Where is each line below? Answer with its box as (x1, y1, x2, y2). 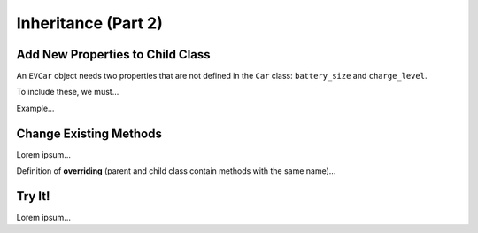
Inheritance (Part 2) (16, 13, 164, 33)
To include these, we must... (16, 87, 119, 97)
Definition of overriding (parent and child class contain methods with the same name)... (16, 166, 336, 176)
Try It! (16, 189, 50, 204)
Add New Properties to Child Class (16, 47, 212, 62)
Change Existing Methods (16, 126, 163, 141)
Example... (16, 103, 55, 113)
